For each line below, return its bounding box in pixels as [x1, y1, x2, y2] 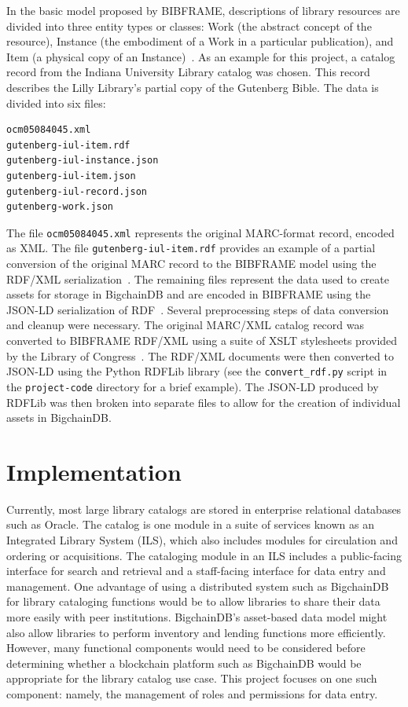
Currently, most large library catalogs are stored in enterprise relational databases [6, 500, 402, 517]
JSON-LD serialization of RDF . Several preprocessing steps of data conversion [6, 301, 389, 317]
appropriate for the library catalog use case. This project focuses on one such [6, 670, 377, 687]
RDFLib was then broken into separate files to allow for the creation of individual [6, 394, 401, 410]
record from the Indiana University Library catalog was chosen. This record [6, 64, 370, 80]
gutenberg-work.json [6, 201, 114, 213]
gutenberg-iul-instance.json [6, 155, 159, 167]
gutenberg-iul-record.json [6, 185, 147, 197]
